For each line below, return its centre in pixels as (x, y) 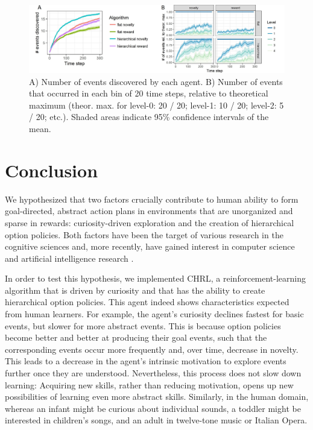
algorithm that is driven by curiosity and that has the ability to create (135, 290)
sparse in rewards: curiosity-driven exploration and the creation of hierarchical (150, 222)
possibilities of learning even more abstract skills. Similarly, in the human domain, (157, 397)
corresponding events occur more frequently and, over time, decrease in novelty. (152, 349)
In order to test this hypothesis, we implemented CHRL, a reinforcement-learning (156, 278)
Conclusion (52, 170)
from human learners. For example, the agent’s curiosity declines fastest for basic (154, 314)
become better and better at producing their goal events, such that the (136, 337)
